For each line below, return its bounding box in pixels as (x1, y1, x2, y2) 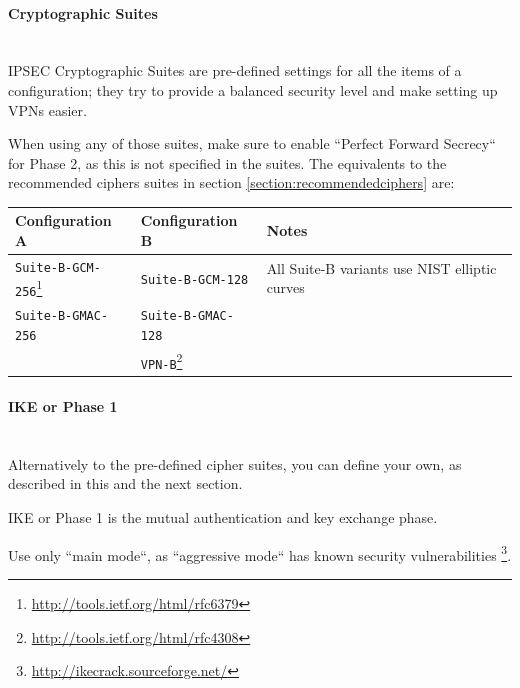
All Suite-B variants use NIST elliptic (266, 257, 497, 278)
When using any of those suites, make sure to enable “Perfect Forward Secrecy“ (8, 133, 496, 154)
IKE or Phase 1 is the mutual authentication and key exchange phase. (8, 507, 438, 528)
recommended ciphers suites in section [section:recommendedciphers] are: (8, 172, 455, 193)
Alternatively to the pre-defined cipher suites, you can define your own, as (8, 453, 462, 474)
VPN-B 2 (140, 349, 183, 372)
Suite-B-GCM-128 (140, 272, 249, 287)
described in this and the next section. (8, 473, 243, 494)
